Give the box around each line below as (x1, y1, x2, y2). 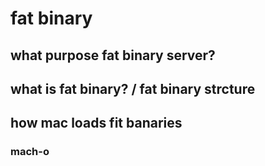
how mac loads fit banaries (10, 115, 183, 132)
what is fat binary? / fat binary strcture (10, 80, 256, 97)
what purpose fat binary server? (10, 47, 216, 64)
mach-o (10, 145, 50, 159)
